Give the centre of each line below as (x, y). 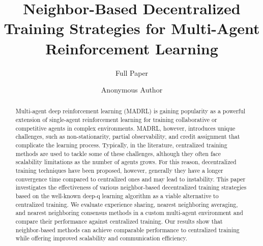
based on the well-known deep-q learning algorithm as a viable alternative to (117, 196)
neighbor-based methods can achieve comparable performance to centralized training (127, 229)
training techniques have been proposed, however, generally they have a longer (119, 171)
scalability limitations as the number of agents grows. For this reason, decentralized (126, 162)
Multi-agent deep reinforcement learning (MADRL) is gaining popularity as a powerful (130, 111)
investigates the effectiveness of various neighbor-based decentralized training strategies (131, 187)
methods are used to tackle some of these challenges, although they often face (118, 153)
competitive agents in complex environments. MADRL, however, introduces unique (125, 128)
